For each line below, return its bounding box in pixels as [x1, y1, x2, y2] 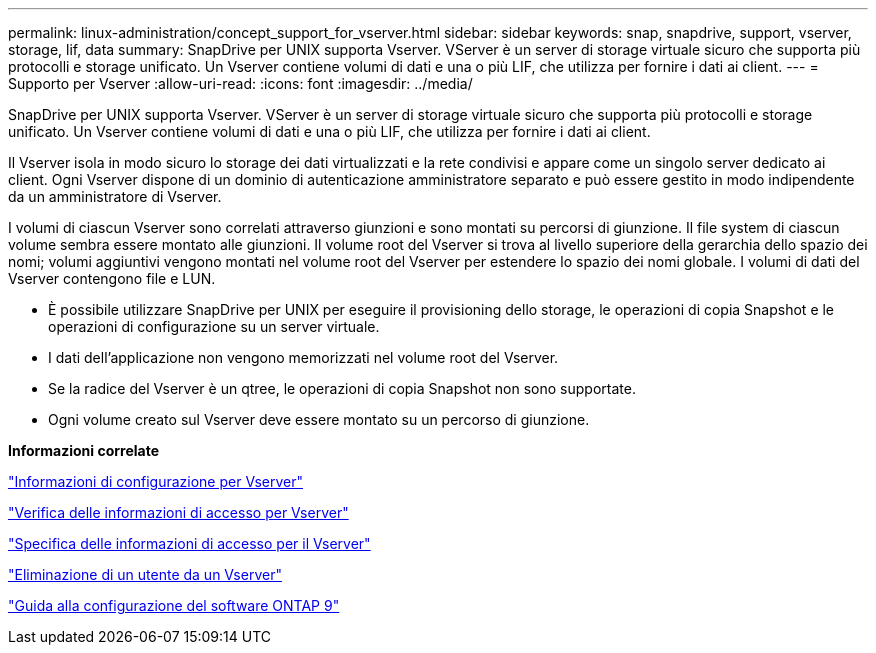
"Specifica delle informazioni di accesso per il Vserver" [8, 535, 371, 552]
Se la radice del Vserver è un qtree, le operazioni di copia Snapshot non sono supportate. [48, 380, 636, 397]
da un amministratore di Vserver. [8, 188, 222, 205]
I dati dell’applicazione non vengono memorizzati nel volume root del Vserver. [48, 349, 559, 366]
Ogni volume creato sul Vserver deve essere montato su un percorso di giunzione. [48, 411, 590, 428]
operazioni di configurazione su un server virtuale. [48, 318, 380, 335]
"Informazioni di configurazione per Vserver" [8, 473, 304, 490]
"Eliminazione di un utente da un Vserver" [8, 566, 282, 583]
